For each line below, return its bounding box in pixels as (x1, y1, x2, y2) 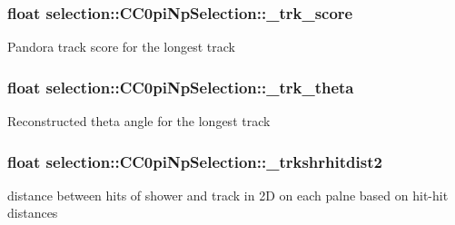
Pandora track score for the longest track (7, 37, 235, 56)
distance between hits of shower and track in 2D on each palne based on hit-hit (7, 185, 449, 204)
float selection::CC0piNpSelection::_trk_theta (7, 75, 354, 98)
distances (7, 203, 58, 222)
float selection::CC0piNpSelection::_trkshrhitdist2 (7, 150, 382, 172)
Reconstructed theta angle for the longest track (7, 112, 271, 131)
